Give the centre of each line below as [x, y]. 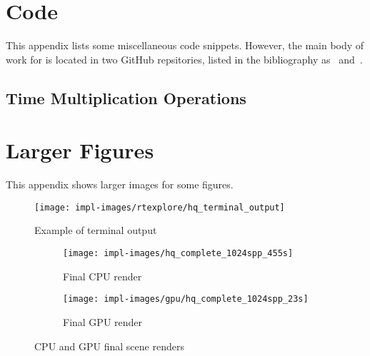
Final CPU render [102, 276]
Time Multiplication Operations [126, 97]
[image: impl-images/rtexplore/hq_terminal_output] [160, 207]
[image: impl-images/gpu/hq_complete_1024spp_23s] [186, 299]
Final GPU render [103, 321]
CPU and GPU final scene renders [109, 346]
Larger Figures [80, 150]
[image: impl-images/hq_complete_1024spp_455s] [178, 254]
